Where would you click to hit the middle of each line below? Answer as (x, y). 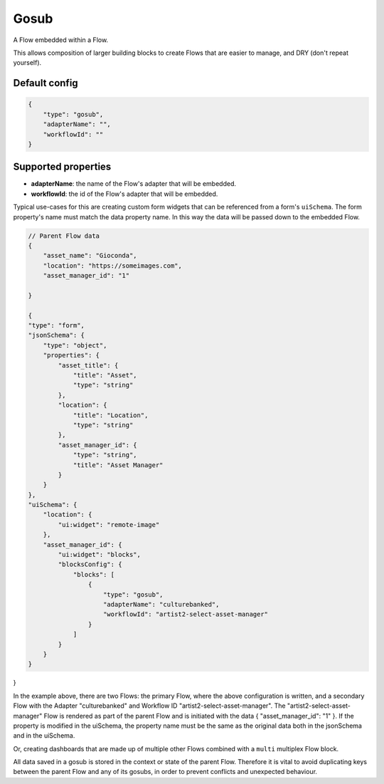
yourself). (27, 63)
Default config (46, 83)
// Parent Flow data (64, 236)
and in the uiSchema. (44, 736)
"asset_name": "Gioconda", (90, 256)
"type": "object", (75, 345)
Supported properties (62, 167)
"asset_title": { (88, 365)
